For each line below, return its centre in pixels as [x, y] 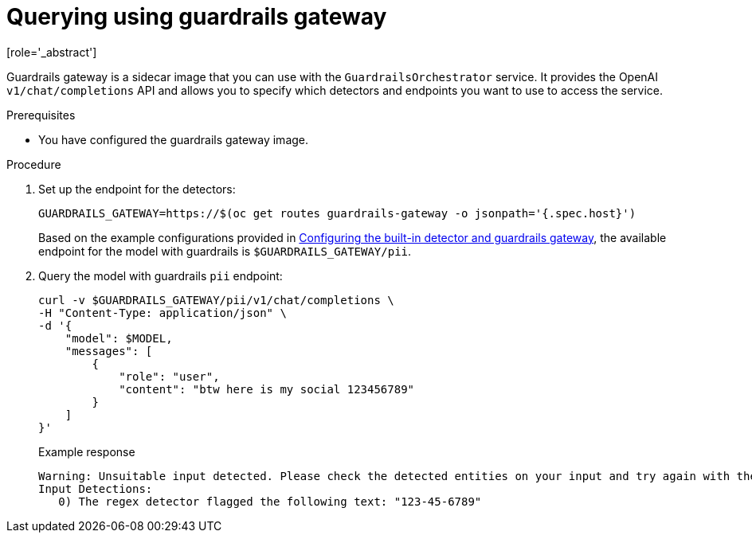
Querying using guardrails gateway [197, 17]
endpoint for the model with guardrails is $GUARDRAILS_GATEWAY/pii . [225, 251]
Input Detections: [96, 488]
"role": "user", [169, 376]
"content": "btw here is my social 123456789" [267, 389]
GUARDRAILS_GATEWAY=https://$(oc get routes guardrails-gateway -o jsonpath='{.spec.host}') [337, 213]
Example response [87, 451]
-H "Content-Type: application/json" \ [163, 312]
